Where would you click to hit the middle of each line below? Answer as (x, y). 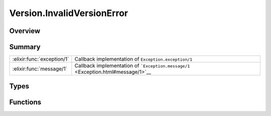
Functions (25, 102)
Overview (25, 31)
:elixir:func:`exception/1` (41, 59)
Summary (25, 47)
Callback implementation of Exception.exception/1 (133, 59)
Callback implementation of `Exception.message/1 (132, 66)
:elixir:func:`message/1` (40, 69)
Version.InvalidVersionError (69, 13)
